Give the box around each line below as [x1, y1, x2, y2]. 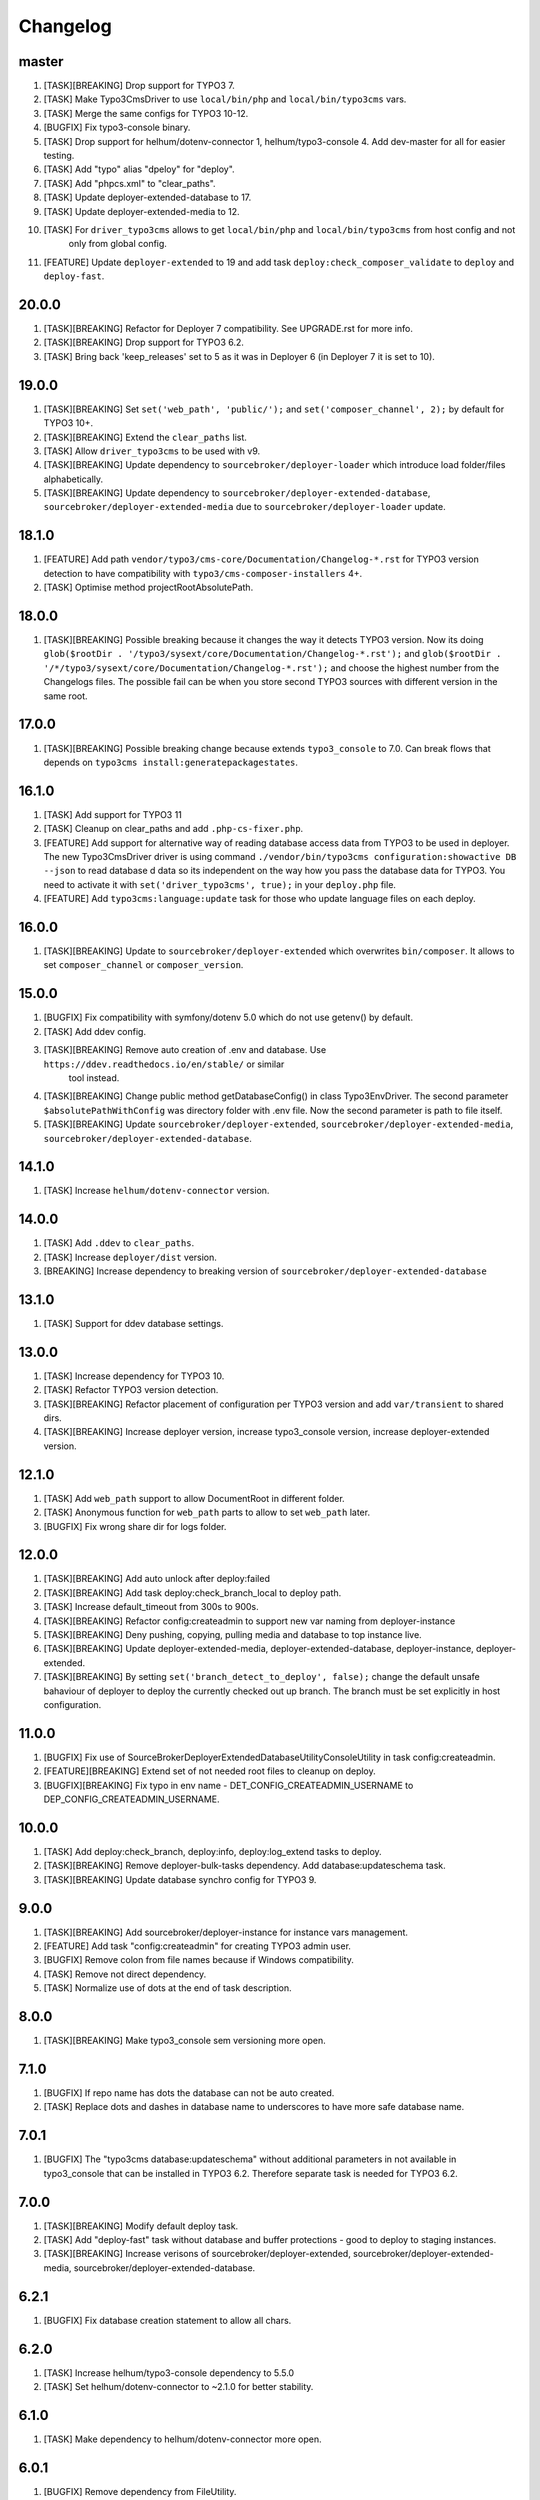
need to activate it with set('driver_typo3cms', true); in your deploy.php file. [43, 878, 397, 890]
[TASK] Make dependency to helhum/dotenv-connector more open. [43, 2433, 322, 2445]
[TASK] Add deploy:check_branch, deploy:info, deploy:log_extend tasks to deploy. [43, 1845, 382, 1857]
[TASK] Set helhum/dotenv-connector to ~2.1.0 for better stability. [43, 2380, 314, 2392]
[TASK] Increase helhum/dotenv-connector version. [43, 1185, 270, 1197]
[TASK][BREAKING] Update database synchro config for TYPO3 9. [43, 1873, 317, 1885]
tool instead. [68, 1071, 120, 1084]
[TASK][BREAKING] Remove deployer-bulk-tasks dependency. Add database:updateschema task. [43, 1860, 447, 1872]
